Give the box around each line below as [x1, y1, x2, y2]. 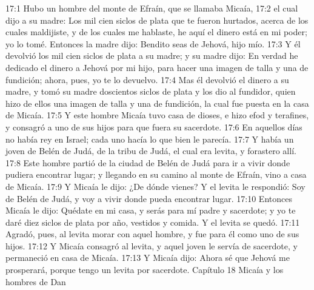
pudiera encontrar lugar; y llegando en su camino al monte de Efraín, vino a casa [5, 168, 307, 181]
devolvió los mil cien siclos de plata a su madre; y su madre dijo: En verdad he [5, 49, 298, 62]
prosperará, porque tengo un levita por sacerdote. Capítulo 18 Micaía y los [5, 263, 284, 276]
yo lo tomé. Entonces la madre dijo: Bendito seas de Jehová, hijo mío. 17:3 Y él [5, 37, 301, 50]
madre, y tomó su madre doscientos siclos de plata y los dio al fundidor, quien [5, 85, 296, 98]
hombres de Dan [5, 275, 66, 288]
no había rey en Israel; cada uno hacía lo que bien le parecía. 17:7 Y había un [5, 132, 294, 145]
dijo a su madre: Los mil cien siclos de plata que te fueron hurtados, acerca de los [5, 13, 309, 26]
